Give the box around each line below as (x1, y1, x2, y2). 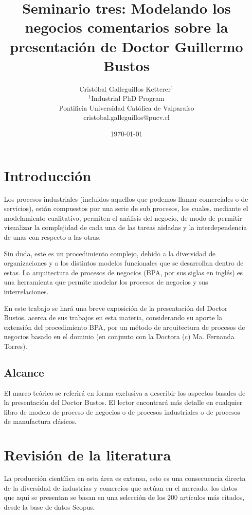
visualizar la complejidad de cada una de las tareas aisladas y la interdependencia (4, 222, 247, 232)
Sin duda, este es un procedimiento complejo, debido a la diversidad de (4, 248, 216, 258)
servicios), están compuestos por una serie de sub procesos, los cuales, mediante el (4, 203, 248, 213)
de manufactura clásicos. (4, 416, 77, 426)
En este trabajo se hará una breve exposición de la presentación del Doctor (4, 303, 228, 313)
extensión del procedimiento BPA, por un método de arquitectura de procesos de (4, 322, 245, 332)
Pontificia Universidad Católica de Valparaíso (59, 102, 194, 113)
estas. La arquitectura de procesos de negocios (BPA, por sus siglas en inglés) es (4, 267, 243, 277)
